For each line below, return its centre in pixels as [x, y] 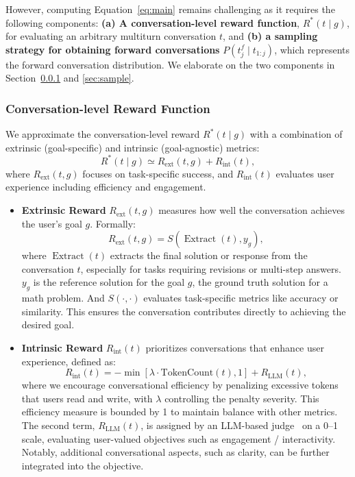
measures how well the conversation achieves [252, 210]
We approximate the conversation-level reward [103, 134]
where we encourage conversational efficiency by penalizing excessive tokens [180, 385]
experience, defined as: [69, 361]
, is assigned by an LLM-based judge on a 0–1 [240, 425]
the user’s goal [52, 223]
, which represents [312, 49]
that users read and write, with [87, 398]
